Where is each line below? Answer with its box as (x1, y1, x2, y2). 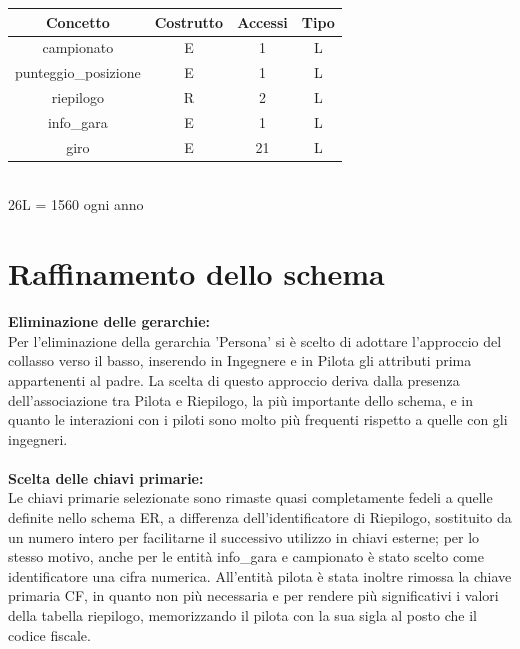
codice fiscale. (8, 624, 91, 645)
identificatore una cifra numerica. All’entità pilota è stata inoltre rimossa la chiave (8, 565, 512, 586)
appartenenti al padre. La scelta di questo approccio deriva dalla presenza (8, 369, 460, 390)
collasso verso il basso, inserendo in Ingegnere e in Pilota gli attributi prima (8, 350, 472, 371)
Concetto (45, 11, 110, 32)
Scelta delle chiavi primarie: (8, 467, 204, 488)
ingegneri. (8, 428, 68, 449)
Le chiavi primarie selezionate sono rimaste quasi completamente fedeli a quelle (8, 487, 493, 508)
